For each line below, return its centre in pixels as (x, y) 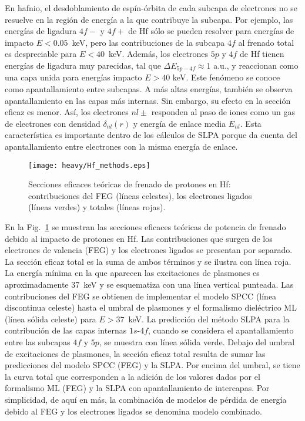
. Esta (251, 123)
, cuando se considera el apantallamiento (221, 330)
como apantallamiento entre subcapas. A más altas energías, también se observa (149, 89)
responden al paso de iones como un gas (223, 112)
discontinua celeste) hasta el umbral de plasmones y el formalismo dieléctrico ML (151, 307)
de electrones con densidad (53, 123)
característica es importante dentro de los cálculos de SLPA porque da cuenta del (151, 135)
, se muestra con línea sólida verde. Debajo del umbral (197, 341)
